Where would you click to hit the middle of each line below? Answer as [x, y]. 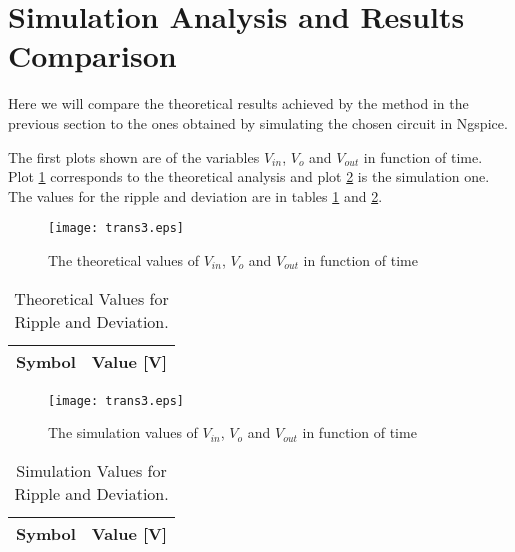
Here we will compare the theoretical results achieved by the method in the [238, 103]
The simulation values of [123, 432]
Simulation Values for [91, 470]
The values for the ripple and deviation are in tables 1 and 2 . [195, 195]
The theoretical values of [123, 259]
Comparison [92, 55]
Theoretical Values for [91, 298]
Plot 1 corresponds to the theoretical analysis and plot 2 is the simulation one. [249, 176]
